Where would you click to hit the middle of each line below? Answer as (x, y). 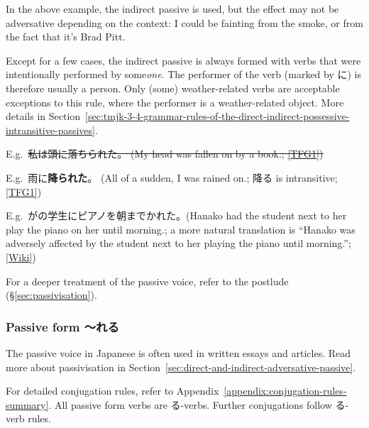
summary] (27, 404)
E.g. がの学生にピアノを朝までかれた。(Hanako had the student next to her (176, 215)
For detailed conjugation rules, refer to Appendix (112, 391)
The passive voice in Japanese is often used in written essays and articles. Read (178, 352)
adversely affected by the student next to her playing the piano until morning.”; (178, 243)
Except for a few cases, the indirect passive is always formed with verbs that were (183, 60)
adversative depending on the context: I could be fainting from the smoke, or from (184, 22)
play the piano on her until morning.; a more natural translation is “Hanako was (181, 229)
